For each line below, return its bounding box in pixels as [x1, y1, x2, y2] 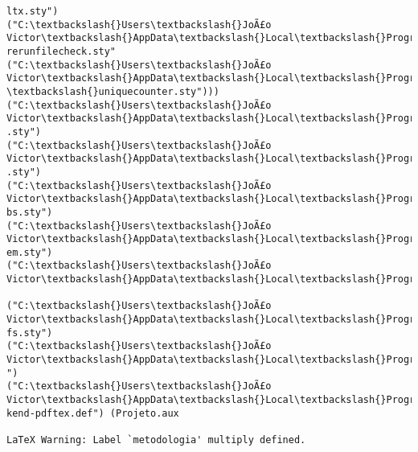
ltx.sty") [6, 6, 59, 17]
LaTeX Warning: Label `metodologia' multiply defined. [6, 434, 306, 446]
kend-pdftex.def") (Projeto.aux [6, 407, 179, 419]
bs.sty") [6, 206, 53, 218]
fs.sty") [6, 327, 53, 339]
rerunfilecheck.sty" [6, 45, 117, 57]
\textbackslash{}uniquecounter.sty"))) [6, 85, 219, 97]
